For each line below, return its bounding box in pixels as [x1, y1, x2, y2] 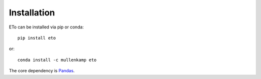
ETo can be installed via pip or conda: [9, 24, 84, 30]
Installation [9, 7, 55, 18]
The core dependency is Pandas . [9, 68, 75, 74]
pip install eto [17, 35, 56, 40]
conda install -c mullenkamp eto [17, 57, 97, 63]
